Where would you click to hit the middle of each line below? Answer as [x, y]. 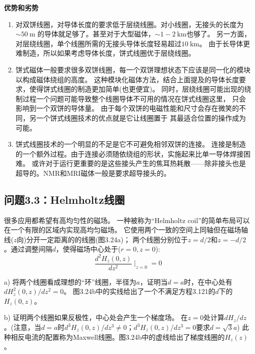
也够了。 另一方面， [219, 34]
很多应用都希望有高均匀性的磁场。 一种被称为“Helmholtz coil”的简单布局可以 [127, 220]
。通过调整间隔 [28, 249]
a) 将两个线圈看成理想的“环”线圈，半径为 [70, 281]
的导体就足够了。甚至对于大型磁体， [96, 34]
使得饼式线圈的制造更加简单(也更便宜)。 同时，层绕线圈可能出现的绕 [140, 89]
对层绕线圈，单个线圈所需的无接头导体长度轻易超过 [98, 43]
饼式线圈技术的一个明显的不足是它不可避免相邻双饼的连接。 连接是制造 [131, 144]
